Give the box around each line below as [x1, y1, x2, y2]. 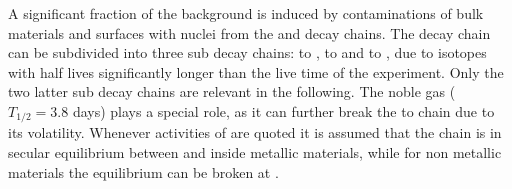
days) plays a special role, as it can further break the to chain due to [72, 100, 495, 121]
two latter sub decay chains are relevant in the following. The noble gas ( [8, 81, 456, 102]
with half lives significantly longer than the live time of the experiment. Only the [8, 61, 504, 82]
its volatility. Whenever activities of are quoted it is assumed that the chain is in [8, 122, 502, 143]
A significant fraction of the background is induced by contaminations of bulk [8, 3, 484, 23]
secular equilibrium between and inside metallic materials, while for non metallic [8, 142, 502, 163]
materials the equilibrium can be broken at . [8, 161, 279, 182]
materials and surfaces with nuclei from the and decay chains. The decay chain [8, 22, 491, 43]
